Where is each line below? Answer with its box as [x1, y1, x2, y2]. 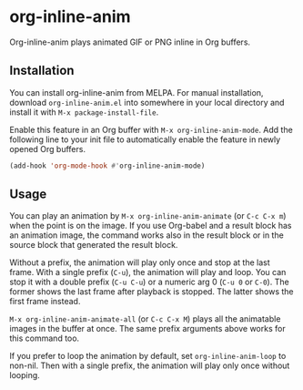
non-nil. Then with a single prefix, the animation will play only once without [9, 360, 290, 371]
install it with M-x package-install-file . [9, 107, 159, 118]
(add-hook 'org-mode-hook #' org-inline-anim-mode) [9, 161, 206, 170]
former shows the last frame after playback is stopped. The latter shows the [9, 286, 294, 297]
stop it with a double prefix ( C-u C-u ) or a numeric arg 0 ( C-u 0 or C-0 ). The [9, 276, 289, 288]
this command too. [9, 333, 80, 344]
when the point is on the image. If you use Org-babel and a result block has [9, 221, 292, 231]
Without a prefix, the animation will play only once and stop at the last [9, 257, 270, 268]
